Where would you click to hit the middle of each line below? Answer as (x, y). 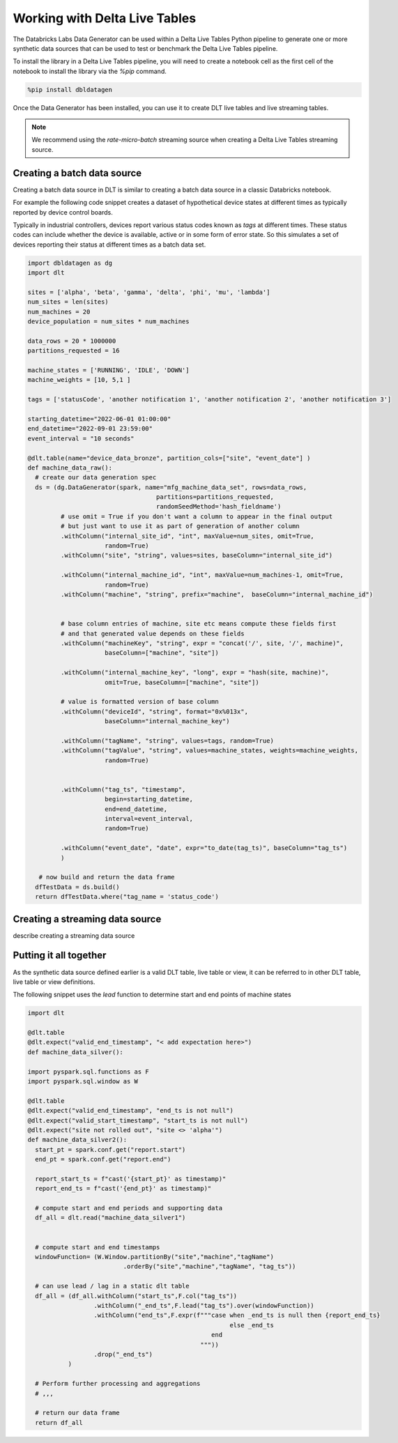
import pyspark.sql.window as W (83, 1081)
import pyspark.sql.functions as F (88, 1072)
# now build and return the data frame (107, 877)
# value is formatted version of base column (139, 702)
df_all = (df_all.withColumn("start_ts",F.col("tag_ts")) (136, 1296)
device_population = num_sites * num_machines (108, 322)
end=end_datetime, (136, 809)
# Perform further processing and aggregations (118, 1384)
